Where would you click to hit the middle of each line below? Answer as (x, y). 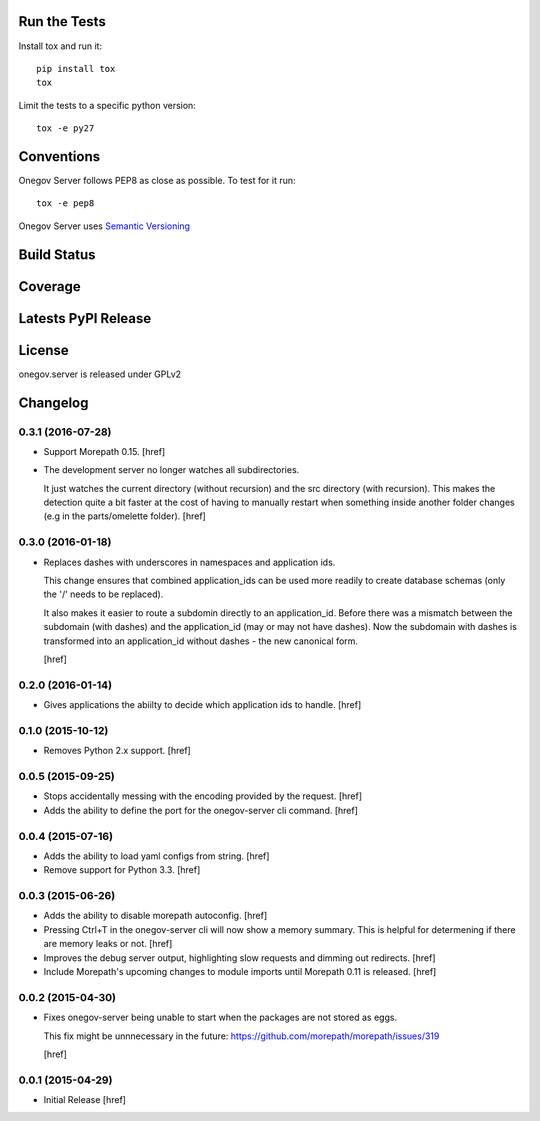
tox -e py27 (65, 128)
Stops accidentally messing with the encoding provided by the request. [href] (203, 796)
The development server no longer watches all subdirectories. (171, 470)
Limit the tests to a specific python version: (107, 105)
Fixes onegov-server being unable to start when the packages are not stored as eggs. (220, 1017)
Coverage (49, 286)
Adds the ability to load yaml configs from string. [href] (156, 856)
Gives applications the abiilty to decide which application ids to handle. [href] (202, 705)
